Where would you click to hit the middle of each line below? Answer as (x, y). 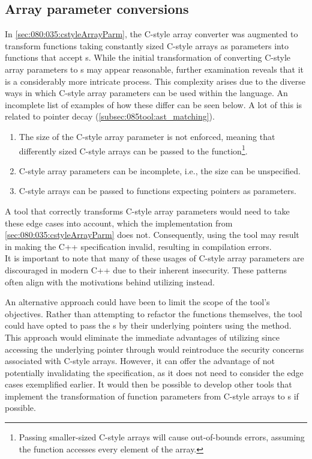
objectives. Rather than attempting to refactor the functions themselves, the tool (154, 313)
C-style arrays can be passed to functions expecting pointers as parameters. (157, 191)
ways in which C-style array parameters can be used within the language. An (146, 93)
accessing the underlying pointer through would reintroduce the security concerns (154, 349)
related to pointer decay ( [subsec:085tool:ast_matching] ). (110, 116)
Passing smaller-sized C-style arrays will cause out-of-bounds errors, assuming (162, 437)
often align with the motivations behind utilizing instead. (110, 281)
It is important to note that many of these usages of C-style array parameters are (154, 258)
